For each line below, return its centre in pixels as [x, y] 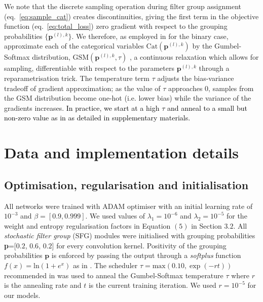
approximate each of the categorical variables [74, 46]
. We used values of [115, 216]
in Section [206, 225]
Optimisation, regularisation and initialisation [126, 184]
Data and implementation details [122, 153]
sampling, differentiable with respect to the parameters [89, 68]
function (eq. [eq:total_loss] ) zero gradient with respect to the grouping [116, 26]
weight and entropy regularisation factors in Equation [87, 225]
